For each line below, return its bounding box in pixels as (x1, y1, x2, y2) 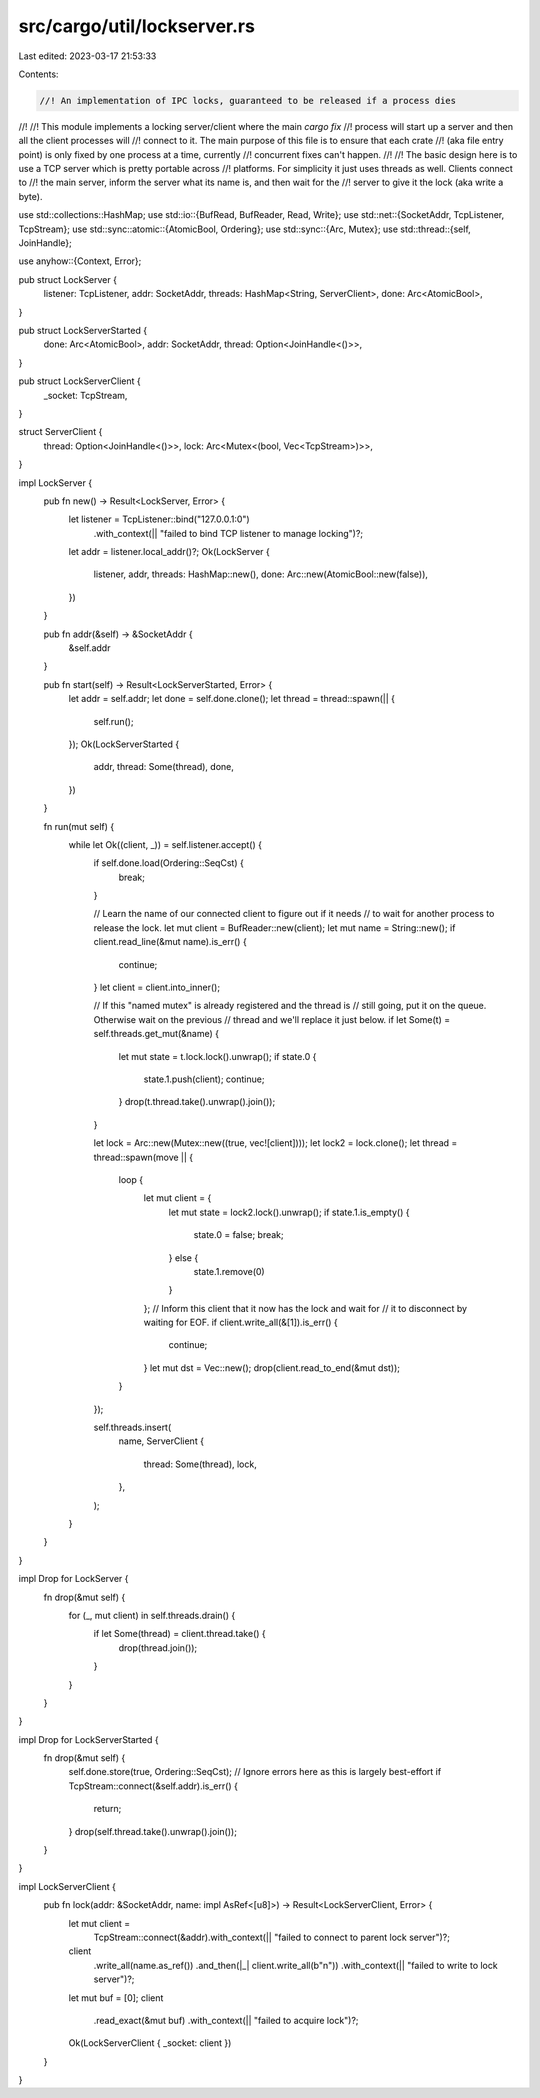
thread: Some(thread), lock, (143, 1458, 257, 1470)
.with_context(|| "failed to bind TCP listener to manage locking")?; (93, 527, 364, 539)
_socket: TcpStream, (43, 389, 128, 401)
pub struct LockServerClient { (18, 375, 141, 387)
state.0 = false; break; (193, 1229, 284, 1241)
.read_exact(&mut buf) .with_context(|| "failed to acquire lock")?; (93, 2014, 359, 2026)
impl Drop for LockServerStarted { (18, 1733, 159, 1745)
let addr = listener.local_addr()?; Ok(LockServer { (68, 546, 270, 558)
